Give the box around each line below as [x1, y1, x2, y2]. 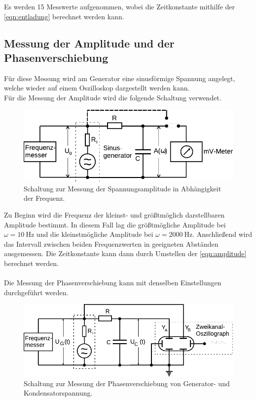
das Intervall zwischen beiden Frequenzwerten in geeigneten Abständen [4, 238, 219, 249]
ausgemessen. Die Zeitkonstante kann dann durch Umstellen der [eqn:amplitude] [4, 248, 247, 259]
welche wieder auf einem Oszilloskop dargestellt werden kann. [4, 83, 190, 93]
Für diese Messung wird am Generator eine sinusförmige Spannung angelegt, [4, 73, 235, 83]
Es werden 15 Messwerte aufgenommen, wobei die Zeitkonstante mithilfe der [4, 1, 235, 11]
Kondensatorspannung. [24, 388, 93, 398]
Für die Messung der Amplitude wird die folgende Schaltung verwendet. [4, 92, 221, 102]
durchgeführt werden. [4, 287, 69, 297]
